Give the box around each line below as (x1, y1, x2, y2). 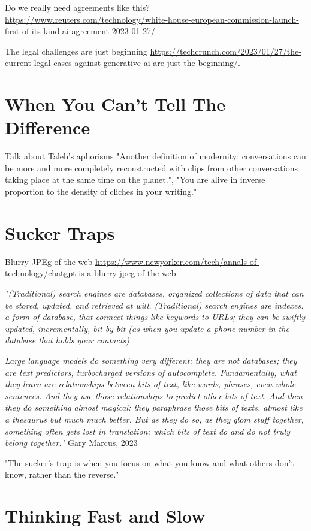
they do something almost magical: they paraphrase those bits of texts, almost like (5, 401, 303, 414)
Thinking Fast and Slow (5, 503, 206, 528)
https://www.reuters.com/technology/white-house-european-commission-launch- (5, 13, 299, 25)
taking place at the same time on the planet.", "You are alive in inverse (5, 173, 265, 186)
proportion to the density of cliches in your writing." (5, 185, 197, 198)
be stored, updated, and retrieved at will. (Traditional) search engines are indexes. (5, 298, 304, 311)
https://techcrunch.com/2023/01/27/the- (150, 44, 301, 57)
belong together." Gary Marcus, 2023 (5, 436, 138, 449)
